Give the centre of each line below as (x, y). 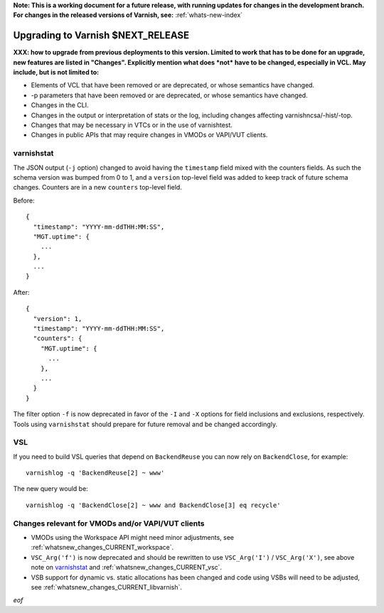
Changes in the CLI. (60, 105)
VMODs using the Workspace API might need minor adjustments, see (133, 537)
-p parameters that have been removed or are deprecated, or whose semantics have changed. (170, 95)
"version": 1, (58, 319)
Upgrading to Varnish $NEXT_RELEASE (101, 36)
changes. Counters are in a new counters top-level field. (98, 188)
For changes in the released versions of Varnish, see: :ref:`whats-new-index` (128, 15)
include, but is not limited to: (56, 72)
